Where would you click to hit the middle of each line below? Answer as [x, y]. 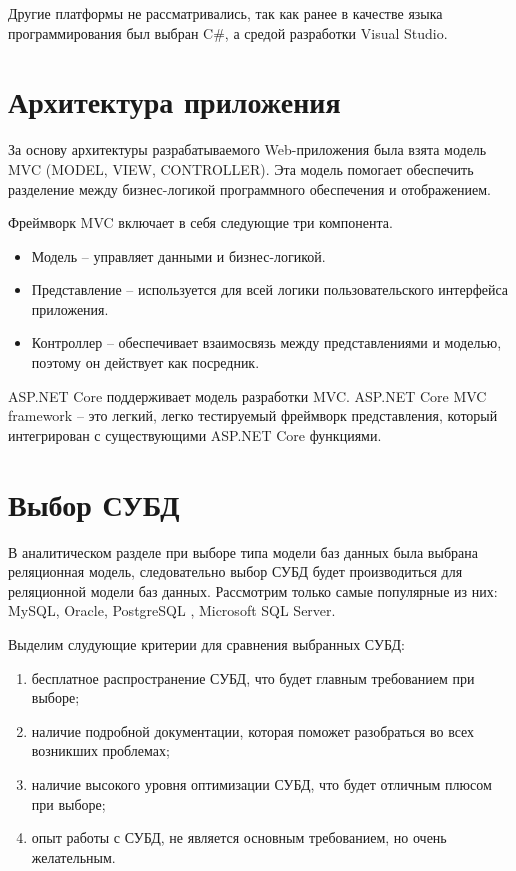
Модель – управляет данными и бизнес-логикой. [178, 255]
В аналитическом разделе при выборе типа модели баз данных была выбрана [243, 551]
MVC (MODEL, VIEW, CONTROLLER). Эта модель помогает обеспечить [241, 168]
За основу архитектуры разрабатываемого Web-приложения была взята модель [247, 149]
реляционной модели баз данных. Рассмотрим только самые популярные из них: [253, 590]
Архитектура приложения [174, 101]
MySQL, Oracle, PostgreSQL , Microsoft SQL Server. [172, 610]
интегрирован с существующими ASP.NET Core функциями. [195, 434]
